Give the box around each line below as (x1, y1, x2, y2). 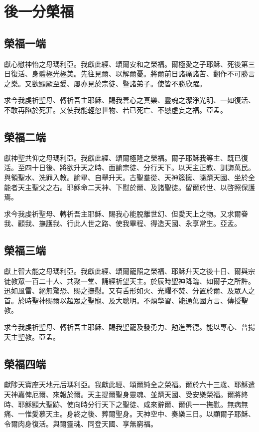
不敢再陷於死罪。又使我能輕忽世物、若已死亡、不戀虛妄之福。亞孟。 (4, 104, 227, 115)
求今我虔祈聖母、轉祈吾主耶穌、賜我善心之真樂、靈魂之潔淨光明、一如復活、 (4, 95, 255, 105)
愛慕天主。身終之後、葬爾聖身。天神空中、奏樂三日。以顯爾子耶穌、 (31, 409, 255, 419)
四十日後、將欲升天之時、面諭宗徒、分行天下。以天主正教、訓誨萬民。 (24, 162, 255, 173)
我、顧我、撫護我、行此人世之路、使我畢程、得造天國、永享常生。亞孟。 (4, 218, 241, 228)
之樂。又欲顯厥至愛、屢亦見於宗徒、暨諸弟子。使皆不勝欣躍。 (4, 78, 206, 88)
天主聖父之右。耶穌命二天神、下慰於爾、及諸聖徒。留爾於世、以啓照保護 (17, 182, 255, 192)
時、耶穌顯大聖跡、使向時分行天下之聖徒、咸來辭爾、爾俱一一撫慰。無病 (4, 399, 241, 409)
